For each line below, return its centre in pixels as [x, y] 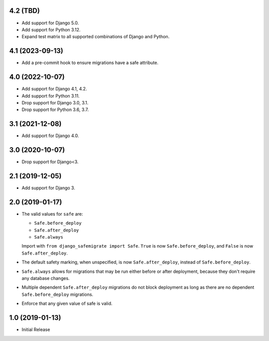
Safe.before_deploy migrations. [58, 294]
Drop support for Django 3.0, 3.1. [55, 102]
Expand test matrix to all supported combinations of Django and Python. [96, 37]
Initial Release [36, 330]
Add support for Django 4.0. [50, 136]
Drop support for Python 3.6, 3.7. [55, 110]
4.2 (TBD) [24, 11]
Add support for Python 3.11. [51, 96]
